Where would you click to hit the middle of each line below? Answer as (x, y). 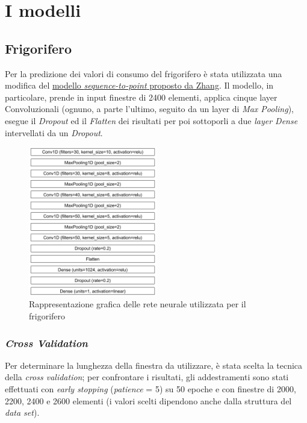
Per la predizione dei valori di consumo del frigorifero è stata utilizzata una (144, 73)
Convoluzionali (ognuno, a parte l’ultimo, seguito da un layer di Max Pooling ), (149, 109)
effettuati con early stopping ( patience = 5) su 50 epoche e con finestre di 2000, (150, 389)
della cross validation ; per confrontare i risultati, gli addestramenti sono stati (147, 377)
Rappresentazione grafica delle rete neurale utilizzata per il (138, 304)
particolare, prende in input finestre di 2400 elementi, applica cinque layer (141, 97)
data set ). (22, 412)
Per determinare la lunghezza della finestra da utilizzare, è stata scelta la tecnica (154, 365)
